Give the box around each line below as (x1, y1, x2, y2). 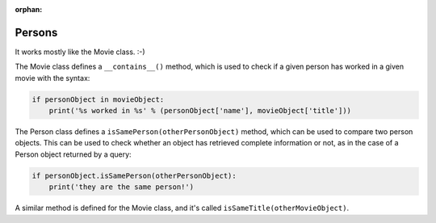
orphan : (15, 5, 43, 14)
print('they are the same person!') (48, 183, 194, 191)
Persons (15, 25, 58, 40)
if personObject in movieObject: (31, 95, 165, 104)
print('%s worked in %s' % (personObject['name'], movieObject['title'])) (48, 106, 351, 116)
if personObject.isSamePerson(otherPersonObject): (31, 170, 237, 180)
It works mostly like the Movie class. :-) (15, 47, 145, 57)
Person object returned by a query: (15, 149, 132, 159)
